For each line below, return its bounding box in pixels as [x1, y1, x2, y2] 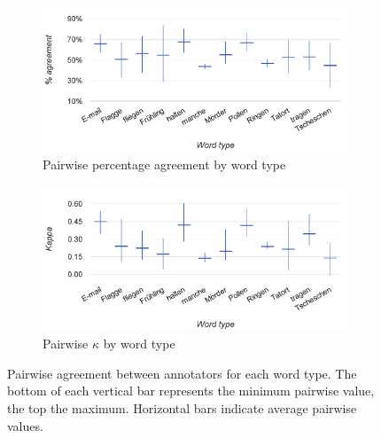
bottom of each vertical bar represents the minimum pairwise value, [7, 381, 375, 400]
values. [7, 416, 43, 434]
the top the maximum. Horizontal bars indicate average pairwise [7, 399, 357, 418]
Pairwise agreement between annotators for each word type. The [7, 364, 357, 382]
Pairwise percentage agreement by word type [43, 155, 286, 174]
